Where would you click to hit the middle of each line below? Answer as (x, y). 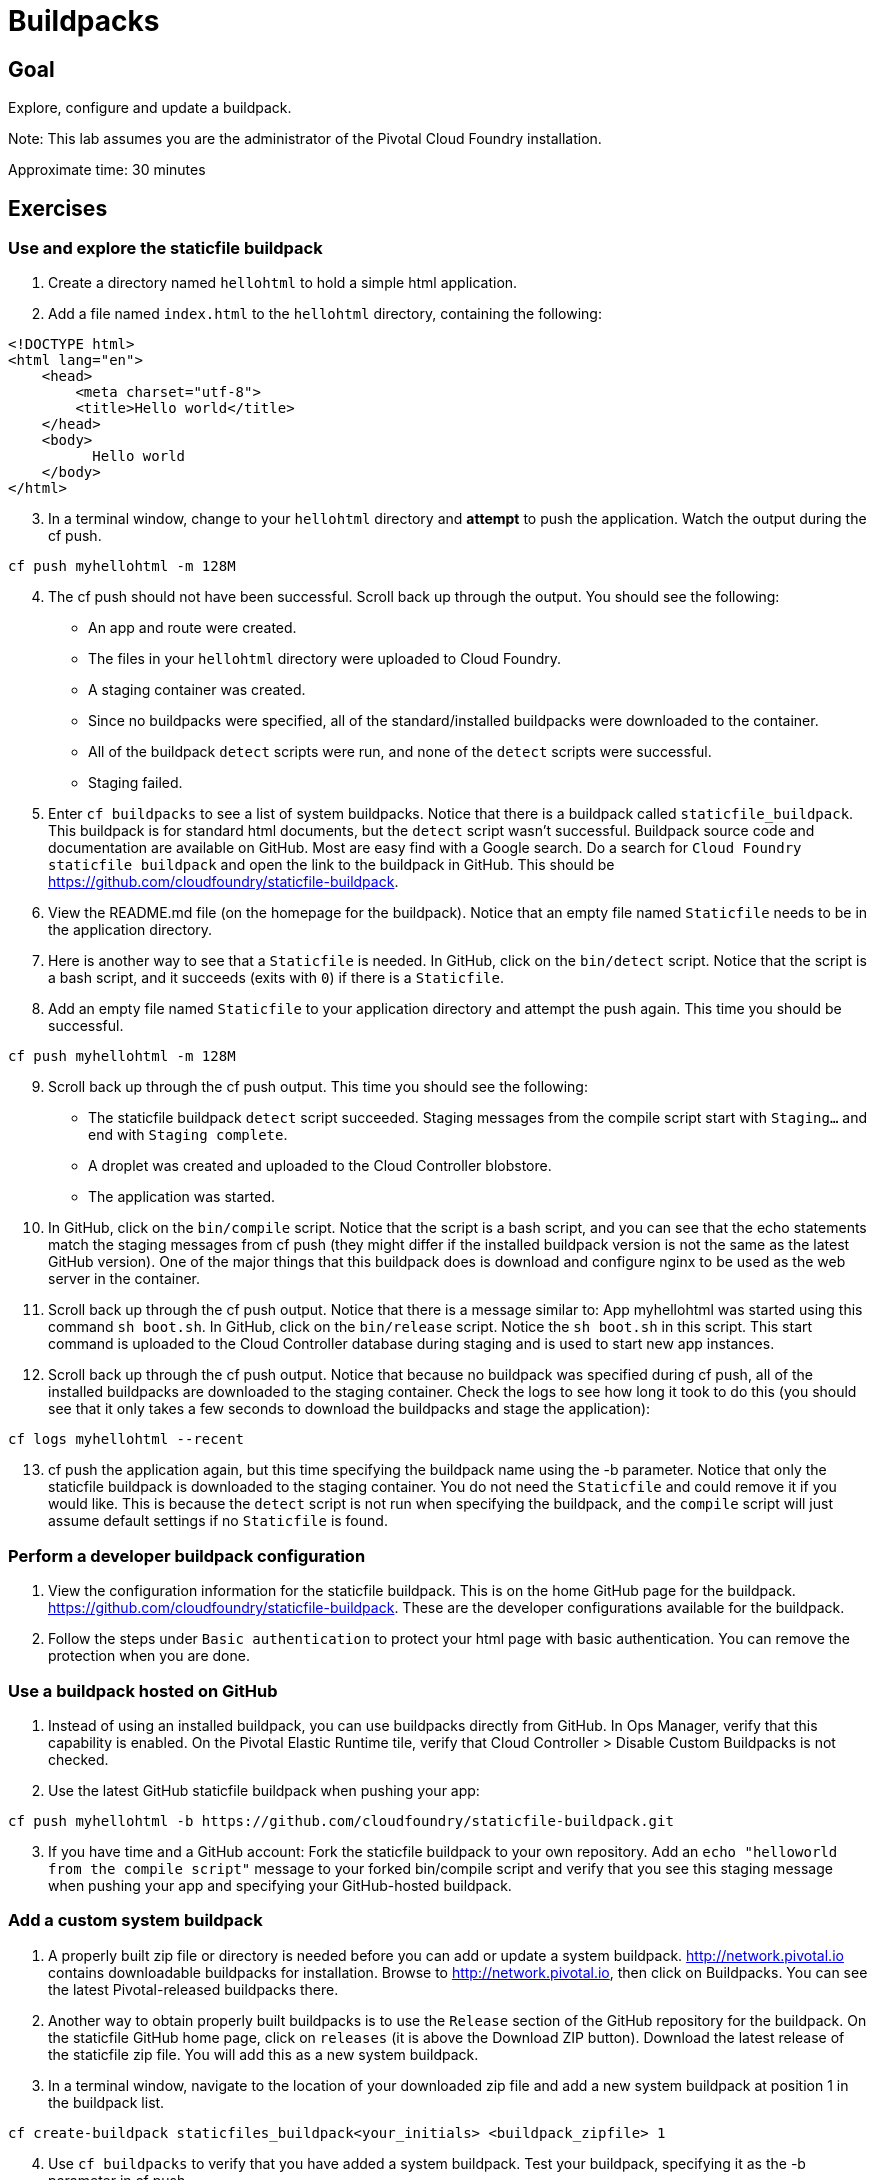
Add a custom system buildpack (135, 1920)
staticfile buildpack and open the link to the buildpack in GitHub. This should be (331, 865)
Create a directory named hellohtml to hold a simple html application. (283, 283)
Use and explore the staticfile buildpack (165, 248)
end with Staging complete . (188, 1135)
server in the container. (124, 1279)
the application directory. (130, 930)
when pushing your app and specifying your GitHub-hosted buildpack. (280, 1885)
